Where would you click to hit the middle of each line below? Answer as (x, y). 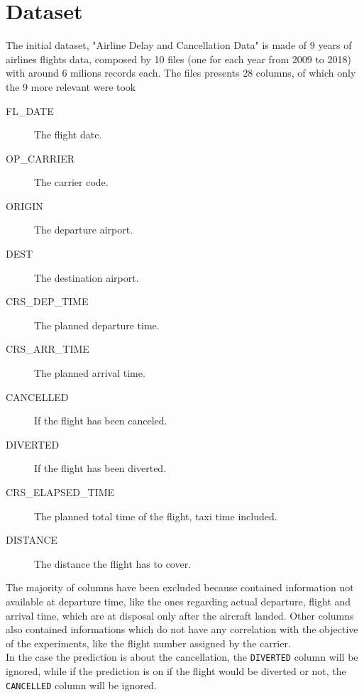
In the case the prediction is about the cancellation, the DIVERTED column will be (182, 657)
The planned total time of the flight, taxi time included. (156, 516)
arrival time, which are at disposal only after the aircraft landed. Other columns (180, 615)
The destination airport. (87, 277)
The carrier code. (71, 182)
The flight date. (68, 135)
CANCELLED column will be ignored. (81, 685)
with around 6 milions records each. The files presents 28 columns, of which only (181, 73)
